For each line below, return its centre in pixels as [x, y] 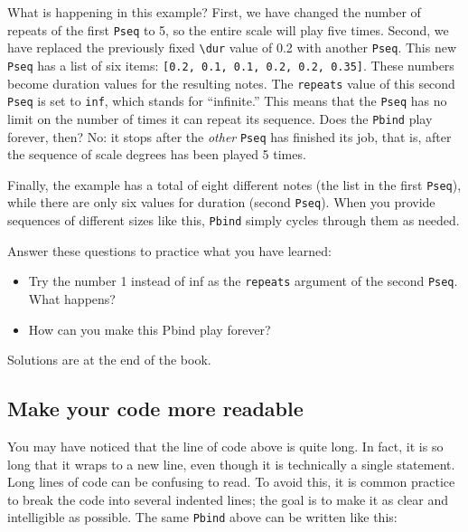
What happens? [72, 299]
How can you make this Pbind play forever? [150, 329]
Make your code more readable [155, 408]
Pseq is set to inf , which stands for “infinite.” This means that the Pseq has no [227, 101]
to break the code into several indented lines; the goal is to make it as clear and [228, 499]
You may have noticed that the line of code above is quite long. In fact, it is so [225, 446]
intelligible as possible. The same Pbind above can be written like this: [202, 517]
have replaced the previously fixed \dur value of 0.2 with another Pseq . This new [232, 47]
